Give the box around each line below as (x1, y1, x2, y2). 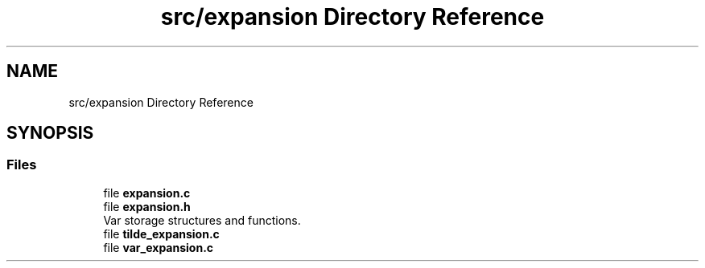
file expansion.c (103, 185, 191, 200)
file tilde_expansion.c (103, 226, 220, 241)
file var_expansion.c (103, 240, 214, 254)
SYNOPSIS (6, 123, 94, 144)
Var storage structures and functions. (103, 213, 301, 227)
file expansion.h (103, 199, 191, 213)
